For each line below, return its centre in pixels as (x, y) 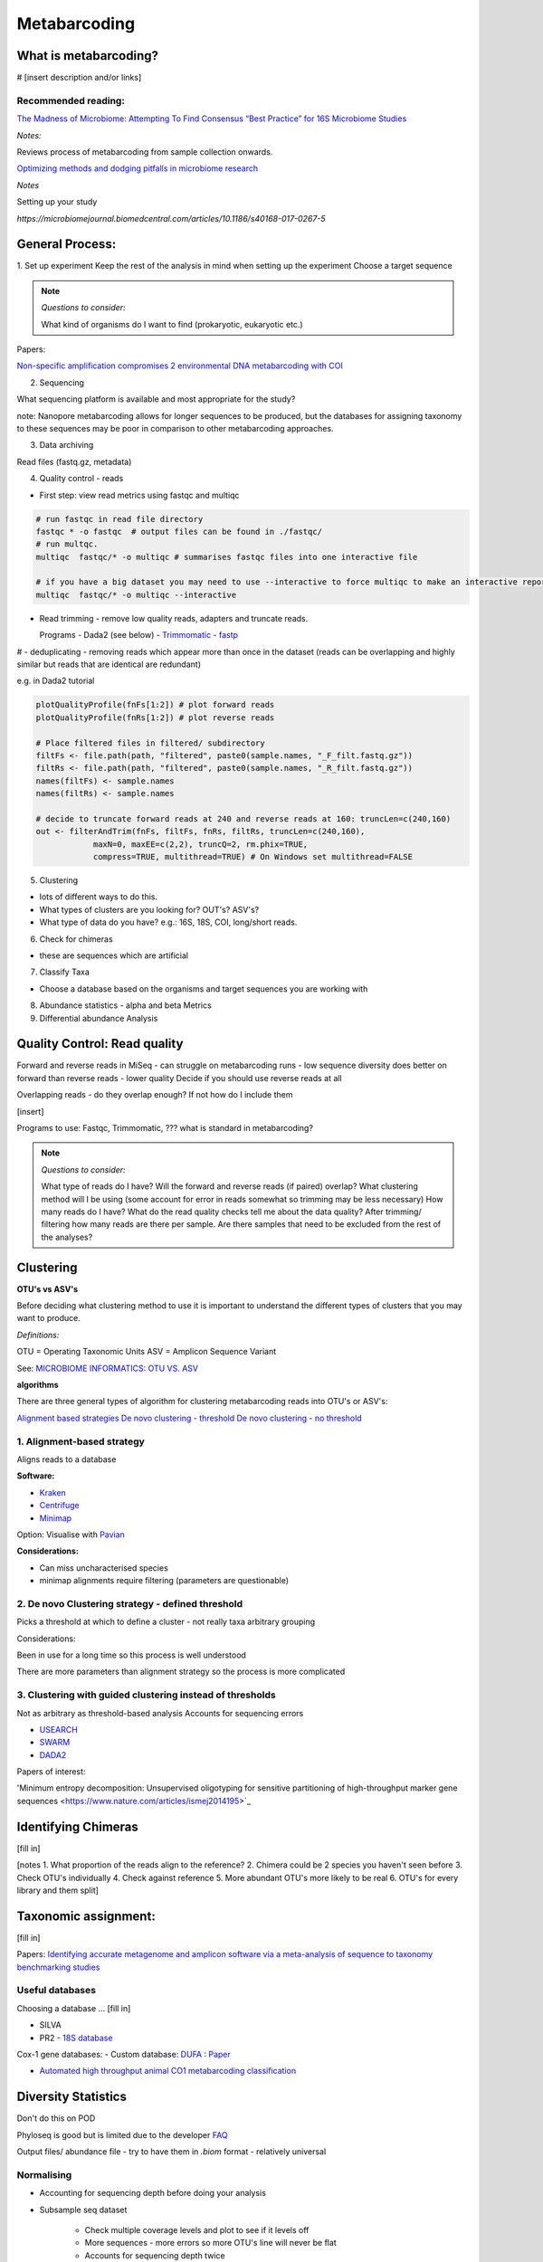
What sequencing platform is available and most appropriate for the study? (156, 399)
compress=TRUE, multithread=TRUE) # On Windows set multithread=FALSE (253, 857)
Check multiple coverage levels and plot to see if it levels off (197, 2229)
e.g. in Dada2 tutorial (56, 681)
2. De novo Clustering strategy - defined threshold (130, 1603)
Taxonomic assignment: (86, 1916)
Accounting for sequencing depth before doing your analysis (153, 2193)
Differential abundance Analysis (99, 1018)
